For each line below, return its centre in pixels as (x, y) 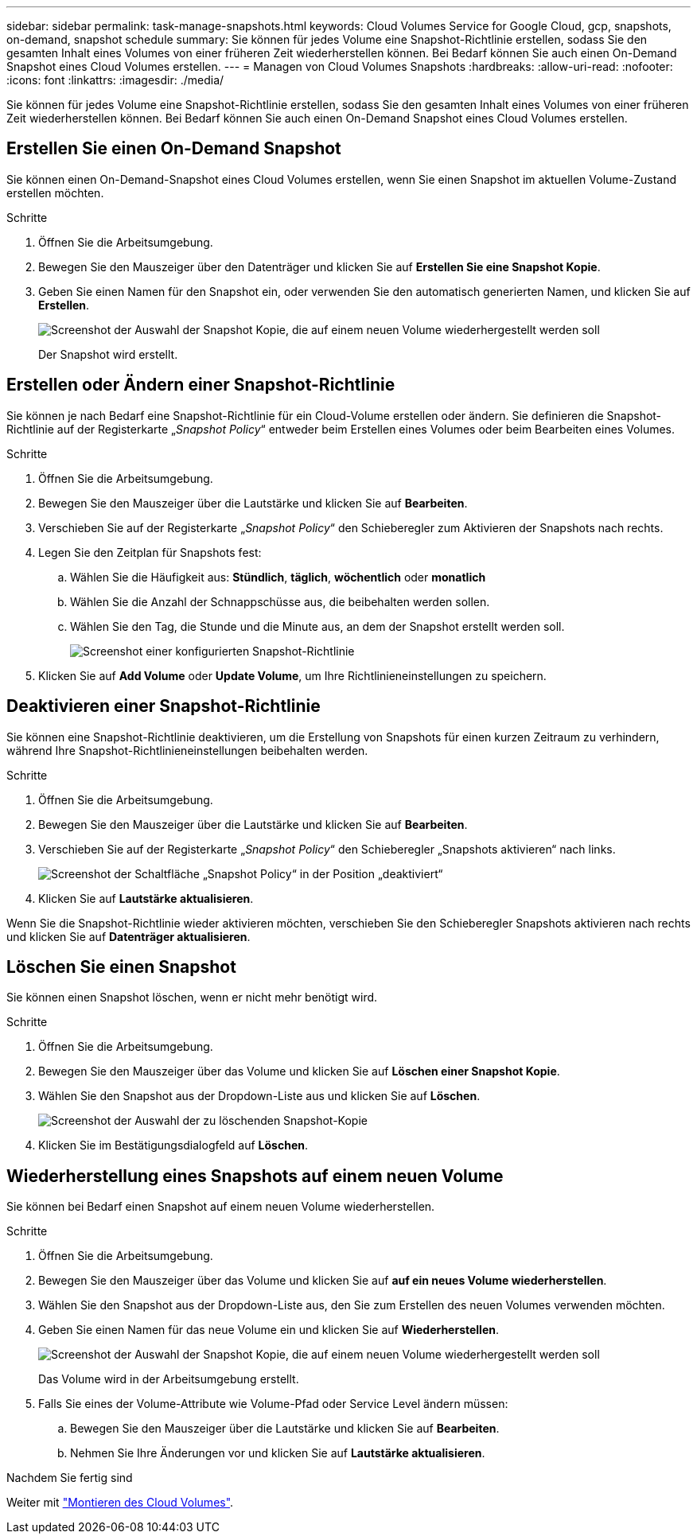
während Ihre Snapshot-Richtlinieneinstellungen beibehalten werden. (187, 750)
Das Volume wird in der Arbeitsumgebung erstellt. (169, 1379)
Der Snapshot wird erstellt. (108, 354)
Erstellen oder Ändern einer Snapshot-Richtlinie (201, 385)
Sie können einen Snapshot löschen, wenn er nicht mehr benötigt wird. (192, 997)
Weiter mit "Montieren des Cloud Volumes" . (120, 1503)
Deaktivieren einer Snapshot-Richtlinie (164, 706)
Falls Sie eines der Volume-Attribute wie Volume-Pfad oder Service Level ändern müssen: (273, 1404)
